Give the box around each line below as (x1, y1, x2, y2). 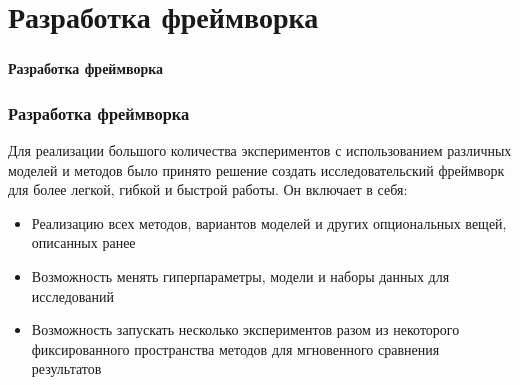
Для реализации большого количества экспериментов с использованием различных (8, 140, 512, 161)
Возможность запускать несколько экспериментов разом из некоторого (31, 319, 460, 340)
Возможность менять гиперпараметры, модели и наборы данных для (31, 266, 450, 287)
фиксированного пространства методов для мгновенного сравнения (31, 338, 440, 359)
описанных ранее (31, 232, 136, 253)
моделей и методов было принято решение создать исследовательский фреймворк (8, 159, 505, 180)
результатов (31, 358, 102, 379)
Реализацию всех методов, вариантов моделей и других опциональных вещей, (31, 212, 507, 233)
